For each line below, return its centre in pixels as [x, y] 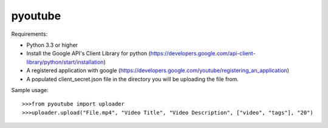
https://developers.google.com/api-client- [203, 53]
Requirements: [29, 34]
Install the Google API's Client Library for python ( [89, 53]
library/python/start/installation [65, 62]
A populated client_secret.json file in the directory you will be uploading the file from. [133, 79]
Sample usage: [30, 90]
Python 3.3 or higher [52, 45]
